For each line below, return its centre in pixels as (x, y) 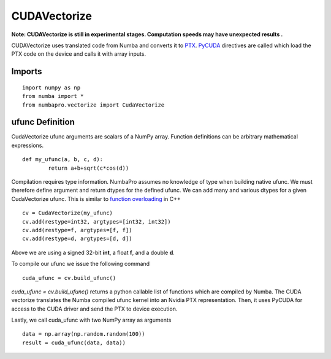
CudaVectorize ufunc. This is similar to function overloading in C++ (96, 198)
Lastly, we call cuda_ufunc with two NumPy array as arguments (91, 320)
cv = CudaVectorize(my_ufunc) (68, 213)
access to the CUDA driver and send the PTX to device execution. (94, 309)
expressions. (28, 145)
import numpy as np (51, 88)
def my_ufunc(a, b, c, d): (63, 160)
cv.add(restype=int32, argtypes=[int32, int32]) (97, 221)
